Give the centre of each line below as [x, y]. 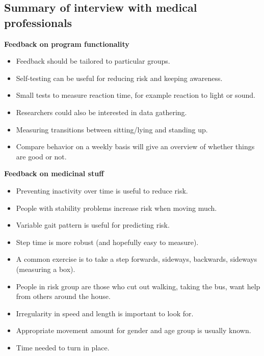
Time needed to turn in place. [63, 347]
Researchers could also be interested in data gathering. [101, 112]
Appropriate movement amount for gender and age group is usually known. [134, 330]
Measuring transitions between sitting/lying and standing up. [112, 129]
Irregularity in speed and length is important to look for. [105, 313]
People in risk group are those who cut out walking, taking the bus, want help [138, 286]
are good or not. [41, 156]
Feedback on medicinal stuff [54, 173]
